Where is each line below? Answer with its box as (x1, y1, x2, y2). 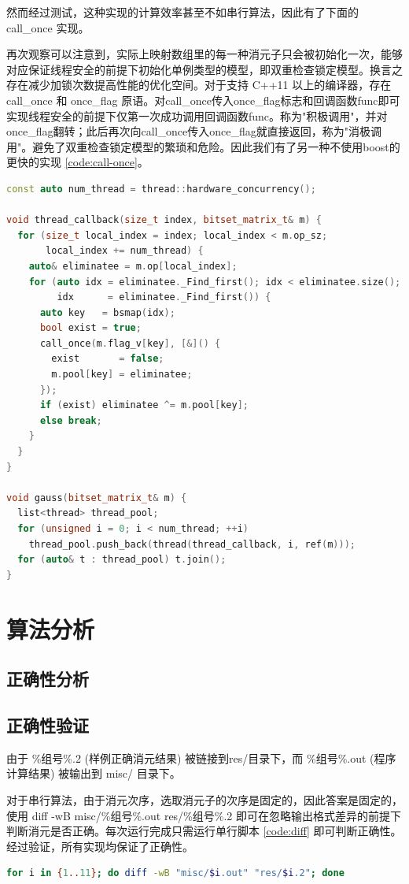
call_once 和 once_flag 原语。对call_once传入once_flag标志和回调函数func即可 (6, 91, 400, 108)
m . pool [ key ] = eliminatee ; (51, 369, 193, 381)
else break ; (39, 414, 102, 426)
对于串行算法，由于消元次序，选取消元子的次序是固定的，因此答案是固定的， (6, 791, 403, 808)
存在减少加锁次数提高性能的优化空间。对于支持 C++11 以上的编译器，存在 (6, 76, 392, 93)
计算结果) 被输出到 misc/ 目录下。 (6, 765, 181, 782)
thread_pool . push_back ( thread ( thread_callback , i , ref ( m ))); (28, 538, 356, 550)
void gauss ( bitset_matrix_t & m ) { (6, 492, 187, 503)
